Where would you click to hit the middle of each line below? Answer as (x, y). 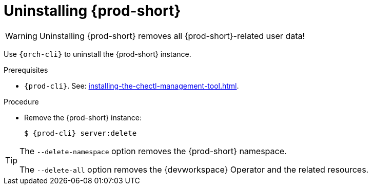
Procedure (21, 101)
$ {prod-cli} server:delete (81, 133)
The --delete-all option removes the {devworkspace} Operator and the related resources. (194, 169)
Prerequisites (26, 70)
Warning (21, 36)
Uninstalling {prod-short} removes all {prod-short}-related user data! (172, 36)
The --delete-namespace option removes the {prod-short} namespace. (153, 151)
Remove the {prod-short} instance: (83, 117)
